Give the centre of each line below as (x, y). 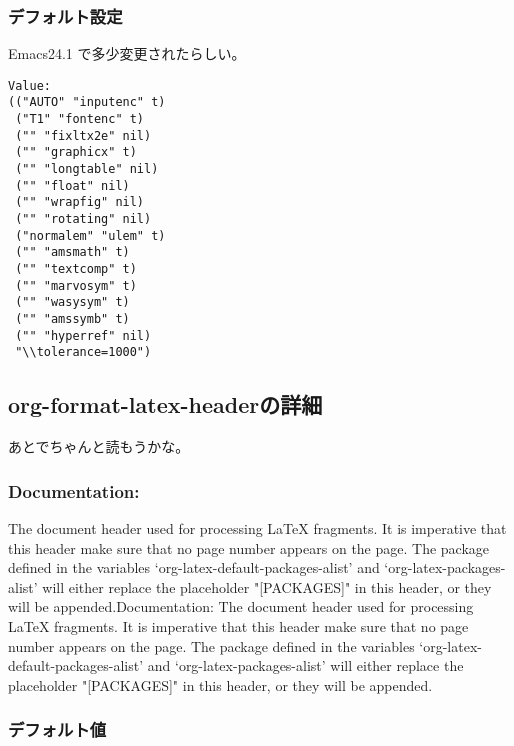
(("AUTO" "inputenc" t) (87, 102)
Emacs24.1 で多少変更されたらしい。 (127, 53)
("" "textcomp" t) (76, 269)
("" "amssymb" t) (72, 319)
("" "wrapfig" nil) (80, 202)
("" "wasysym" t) (72, 302)
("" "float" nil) (72, 185)
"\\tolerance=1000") (83, 352)
